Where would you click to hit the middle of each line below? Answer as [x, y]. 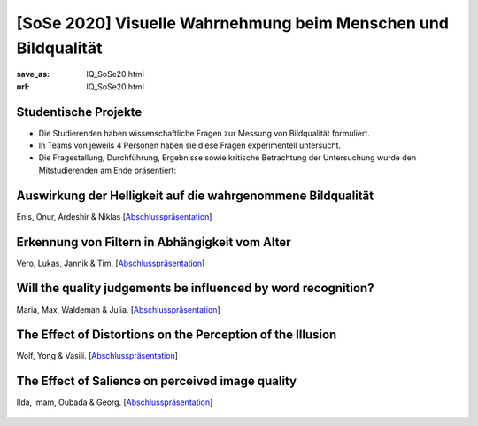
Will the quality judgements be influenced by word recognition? [195, 288]
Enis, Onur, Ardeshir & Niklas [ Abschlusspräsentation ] [114, 216]
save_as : [33, 74]
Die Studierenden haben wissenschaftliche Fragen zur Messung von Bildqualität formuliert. [204, 133]
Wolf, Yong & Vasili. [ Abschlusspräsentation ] [97, 356]
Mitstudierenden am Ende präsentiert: [108, 170]
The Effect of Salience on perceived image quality [156, 381]
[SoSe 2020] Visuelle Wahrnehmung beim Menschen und [232, 23]
